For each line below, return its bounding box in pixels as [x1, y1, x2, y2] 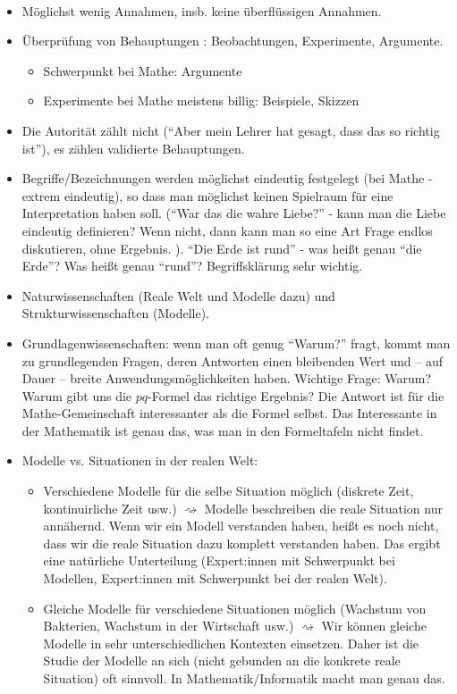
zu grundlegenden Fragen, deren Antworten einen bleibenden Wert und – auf [21, 351, 444, 370]
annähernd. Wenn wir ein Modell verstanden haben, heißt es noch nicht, [43, 516, 439, 535]
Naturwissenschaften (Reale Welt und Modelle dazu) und [21, 286, 335, 305]
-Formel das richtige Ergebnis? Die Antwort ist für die [148, 386, 444, 405]
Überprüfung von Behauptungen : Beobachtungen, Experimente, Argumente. [21, 31, 444, 50]
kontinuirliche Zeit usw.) [43, 498, 177, 517]
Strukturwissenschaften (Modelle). [21, 304, 209, 322]
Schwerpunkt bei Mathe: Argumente [43, 61, 242, 79]
